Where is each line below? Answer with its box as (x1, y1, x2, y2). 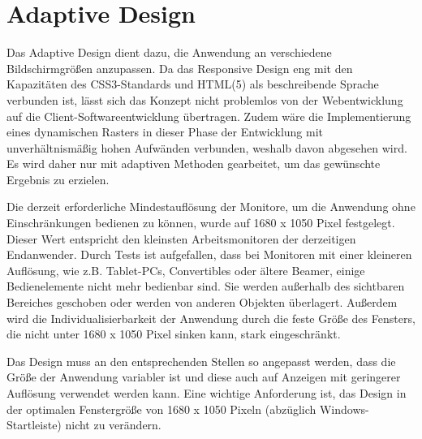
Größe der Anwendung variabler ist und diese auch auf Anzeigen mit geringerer (6, 368, 401, 385)
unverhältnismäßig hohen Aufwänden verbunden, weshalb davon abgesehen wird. (6, 139, 407, 156)
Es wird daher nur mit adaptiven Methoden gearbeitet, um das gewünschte (6, 155, 381, 172)
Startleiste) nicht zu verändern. (6, 416, 161, 433)
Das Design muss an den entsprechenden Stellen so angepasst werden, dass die (6, 352, 396, 369)
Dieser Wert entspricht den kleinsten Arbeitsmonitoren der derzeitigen (6, 230, 356, 247)
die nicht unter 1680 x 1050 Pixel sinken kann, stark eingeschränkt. (6, 325, 341, 342)
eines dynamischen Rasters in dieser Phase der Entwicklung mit (6, 123, 324, 140)
